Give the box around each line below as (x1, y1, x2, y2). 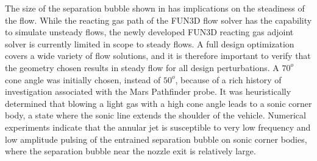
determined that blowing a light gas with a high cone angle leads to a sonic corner (5, 97, 312, 109)
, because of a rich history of (175, 73, 282, 86)
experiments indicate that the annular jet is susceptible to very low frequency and (5, 120, 311, 133)
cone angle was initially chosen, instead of (5, 73, 161, 86)
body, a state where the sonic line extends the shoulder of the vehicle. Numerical (5, 109, 306, 122)
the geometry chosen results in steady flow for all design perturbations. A (5, 61, 279, 74)
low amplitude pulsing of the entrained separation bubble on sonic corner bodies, (5, 132, 307, 145)
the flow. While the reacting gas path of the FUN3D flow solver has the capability (5, 13, 312, 26)
